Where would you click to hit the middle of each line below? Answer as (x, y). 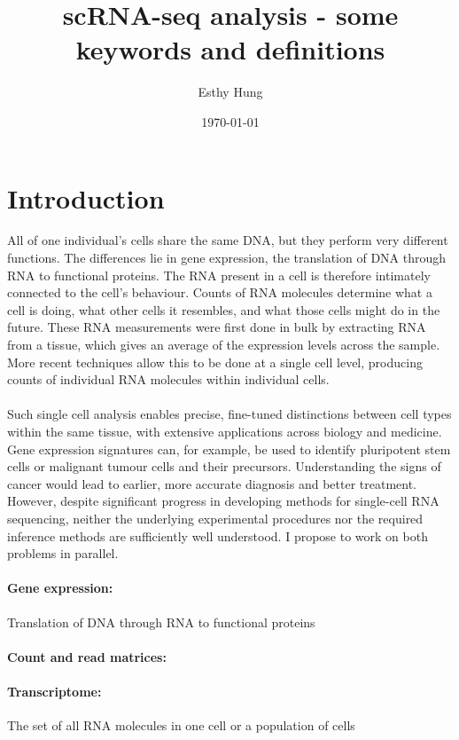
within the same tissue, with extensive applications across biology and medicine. (225, 431)
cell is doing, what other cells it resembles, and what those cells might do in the (224, 309)
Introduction (86, 197)
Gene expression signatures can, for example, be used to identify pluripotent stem (229, 449)
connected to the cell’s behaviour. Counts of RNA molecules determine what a (220, 292)
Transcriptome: (54, 691)
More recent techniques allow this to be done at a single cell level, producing (215, 362)
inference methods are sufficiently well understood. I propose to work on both (218, 535)
